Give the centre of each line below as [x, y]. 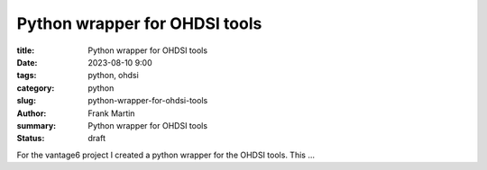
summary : [37, 125]
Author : [32, 113]
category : [36, 88]
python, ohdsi [113, 76]
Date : [27, 62]
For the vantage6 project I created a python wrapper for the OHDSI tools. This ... [166, 155]
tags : [27, 76]
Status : [31, 139]
